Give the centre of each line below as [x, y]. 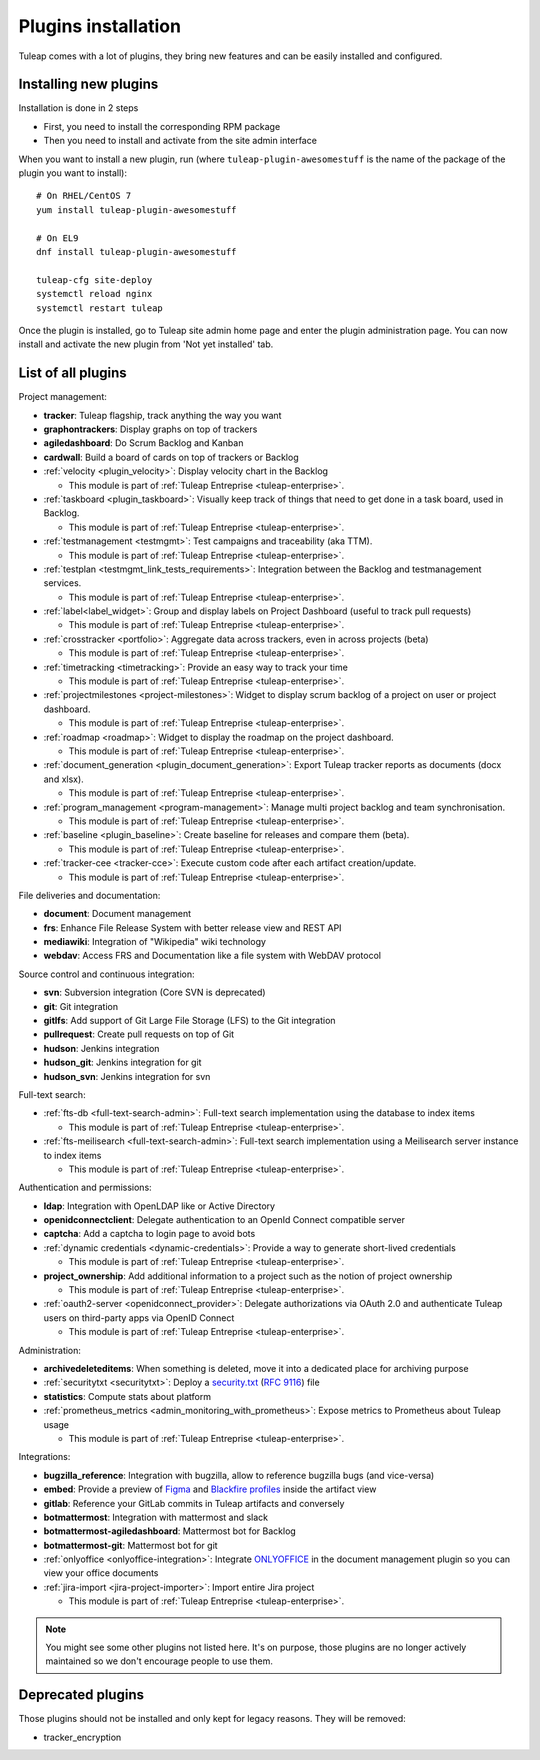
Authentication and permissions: [85, 1187]
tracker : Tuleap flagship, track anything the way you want [162, 415]
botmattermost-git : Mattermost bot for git [131, 1545]
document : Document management [117, 914]
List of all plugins [72, 373]
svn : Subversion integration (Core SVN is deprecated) [154, 992]
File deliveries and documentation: [89, 895]
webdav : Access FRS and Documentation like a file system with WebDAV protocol [212, 956]
